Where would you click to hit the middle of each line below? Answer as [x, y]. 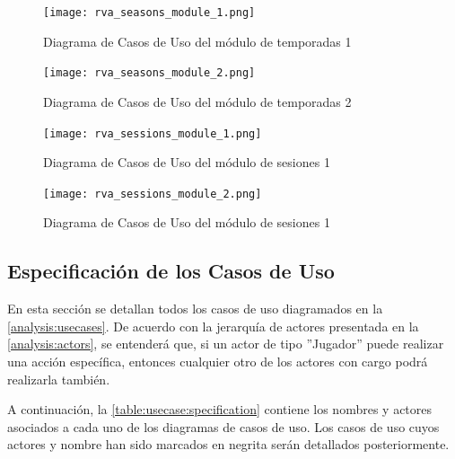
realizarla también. [59, 379]
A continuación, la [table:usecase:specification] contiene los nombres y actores [220, 409]
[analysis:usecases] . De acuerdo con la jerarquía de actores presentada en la [213, 326]
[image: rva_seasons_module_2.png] [149, 73]
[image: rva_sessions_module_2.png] [153, 194]
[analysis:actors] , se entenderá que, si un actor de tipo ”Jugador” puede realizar [226, 344]
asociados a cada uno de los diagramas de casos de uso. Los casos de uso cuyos [223, 426]
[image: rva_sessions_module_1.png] [153, 133]
